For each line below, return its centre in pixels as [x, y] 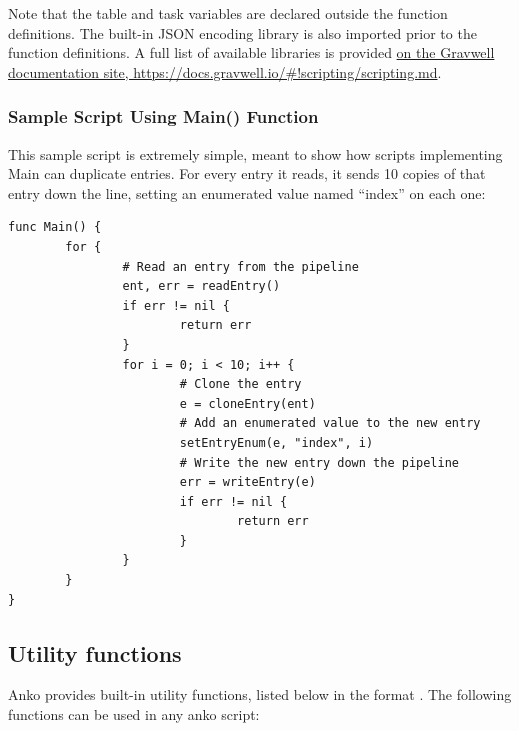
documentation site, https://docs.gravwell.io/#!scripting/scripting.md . [225, 71]
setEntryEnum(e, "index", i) [276, 442]
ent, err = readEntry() [201, 286]
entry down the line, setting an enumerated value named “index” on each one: [247, 192]
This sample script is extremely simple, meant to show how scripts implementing [255, 153]
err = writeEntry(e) [247, 482]
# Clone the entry [240, 384]
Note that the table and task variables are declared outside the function [228, 13]
